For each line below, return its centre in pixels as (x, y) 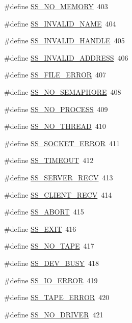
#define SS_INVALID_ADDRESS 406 (66, 57)
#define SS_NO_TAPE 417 (49, 246)
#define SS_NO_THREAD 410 (55, 126)
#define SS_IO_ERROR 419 (51, 280)
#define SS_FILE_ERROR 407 (55, 75)
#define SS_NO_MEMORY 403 (56, 6)
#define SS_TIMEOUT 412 (49, 160)
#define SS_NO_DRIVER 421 (54, 314)
